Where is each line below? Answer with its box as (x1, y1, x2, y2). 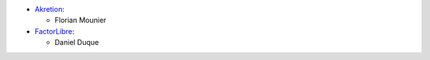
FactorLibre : (34, 26, 75, 36)
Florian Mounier (54, 16, 107, 25)
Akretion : (34, 5, 65, 13)
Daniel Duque (54, 38, 100, 47)
